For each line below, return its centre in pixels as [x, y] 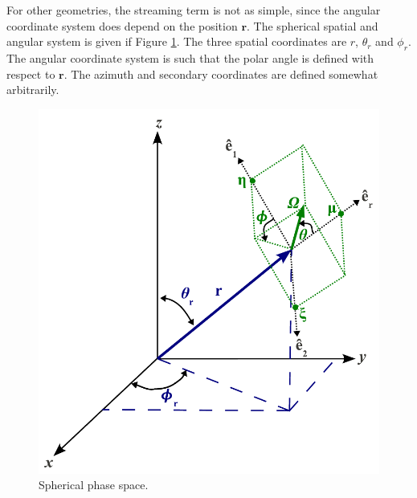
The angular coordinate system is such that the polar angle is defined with [190, 57]
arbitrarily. [33, 90]
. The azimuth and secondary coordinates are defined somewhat [221, 73]
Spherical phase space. [94, 485]
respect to [31, 73]
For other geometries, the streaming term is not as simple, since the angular [194, 10]
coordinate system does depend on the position [122, 25]
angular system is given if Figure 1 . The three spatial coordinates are [177, 41]
